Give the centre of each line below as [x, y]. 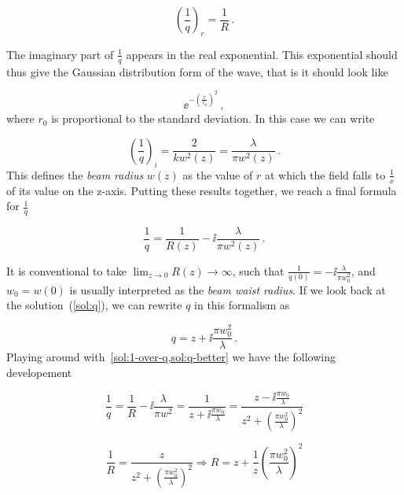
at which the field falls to [325, 174]
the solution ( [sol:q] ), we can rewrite [94, 305]
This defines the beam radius [75, 174]
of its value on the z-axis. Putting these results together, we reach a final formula [202, 190]
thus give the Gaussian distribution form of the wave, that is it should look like [197, 71]
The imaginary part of [60, 54]
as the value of [218, 174]
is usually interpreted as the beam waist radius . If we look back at [228, 289]
